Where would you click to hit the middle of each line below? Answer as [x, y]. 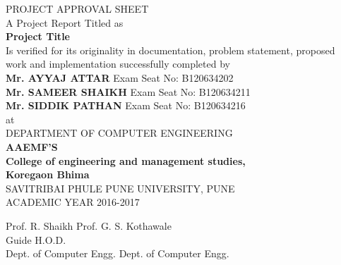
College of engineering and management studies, [126, 160]
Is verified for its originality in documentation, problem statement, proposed [170, 50]
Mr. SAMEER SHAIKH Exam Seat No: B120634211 [128, 91]
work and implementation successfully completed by [118, 64]
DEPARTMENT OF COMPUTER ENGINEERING [119, 133]
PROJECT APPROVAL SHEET [77, 8]
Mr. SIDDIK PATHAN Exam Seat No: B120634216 [126, 105]
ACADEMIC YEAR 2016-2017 [73, 202]
